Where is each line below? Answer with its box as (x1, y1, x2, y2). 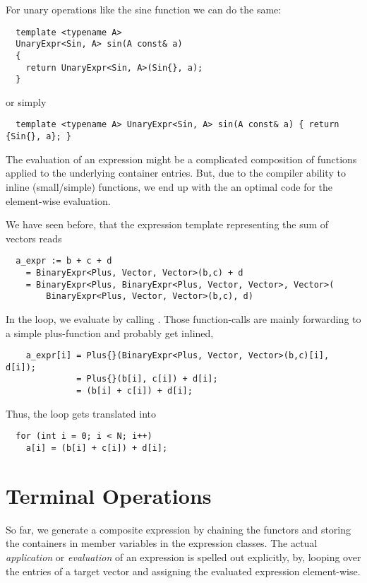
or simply (6, 94, 47, 109)
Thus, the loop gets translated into (6, 406, 156, 420)
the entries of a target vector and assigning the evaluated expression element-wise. (6, 563, 361, 578)
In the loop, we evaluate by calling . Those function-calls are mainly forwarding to (6, 311, 361, 326)
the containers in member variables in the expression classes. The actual (6, 536, 318, 550)
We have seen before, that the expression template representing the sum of (6, 217, 329, 232)
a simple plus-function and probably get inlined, (6, 325, 214, 340)
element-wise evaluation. (6, 193, 111, 208)
